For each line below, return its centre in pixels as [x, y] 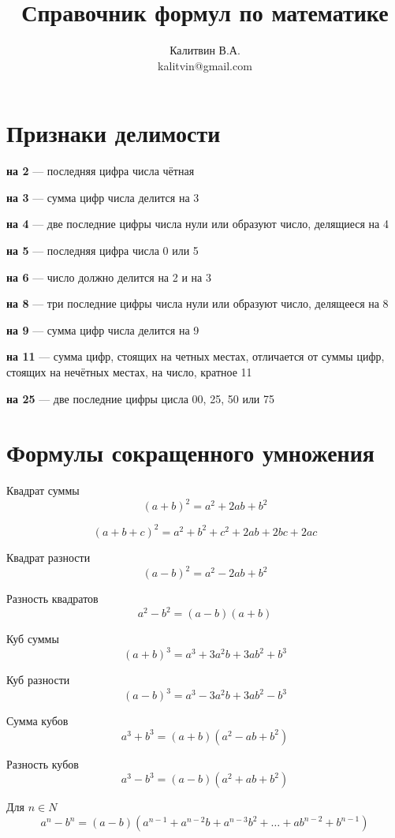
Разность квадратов [52, 598]
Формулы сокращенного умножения [190, 453]
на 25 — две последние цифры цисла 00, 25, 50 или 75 [141, 398]
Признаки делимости [114, 133]
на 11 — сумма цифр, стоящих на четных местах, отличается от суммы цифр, [196, 356]
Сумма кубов [37, 721]
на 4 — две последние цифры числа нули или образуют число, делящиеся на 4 [197, 224]
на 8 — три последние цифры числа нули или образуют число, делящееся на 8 [197, 303]
